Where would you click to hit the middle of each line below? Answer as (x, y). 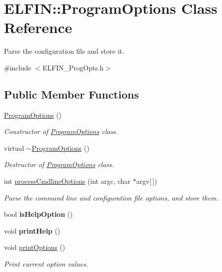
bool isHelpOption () (38, 214)
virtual (14, 148)
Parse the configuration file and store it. (64, 51)
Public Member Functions (71, 94)
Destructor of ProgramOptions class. (59, 164)
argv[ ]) (147, 181)
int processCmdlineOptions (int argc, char (67, 181)
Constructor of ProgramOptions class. (61, 131)
